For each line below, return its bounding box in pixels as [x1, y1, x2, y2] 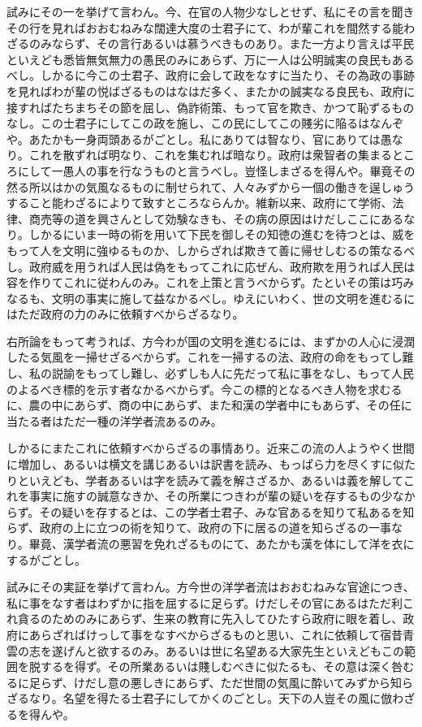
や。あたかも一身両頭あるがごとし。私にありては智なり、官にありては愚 [6, 130, 392, 147]
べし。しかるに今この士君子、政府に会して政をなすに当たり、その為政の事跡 [6, 67, 416, 84]
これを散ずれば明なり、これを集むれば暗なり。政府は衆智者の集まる [28, 146, 392, 163]
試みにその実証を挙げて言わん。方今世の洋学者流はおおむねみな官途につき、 [6, 578, 415, 595]
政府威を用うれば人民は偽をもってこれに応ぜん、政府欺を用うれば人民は [28, 257, 416, 275]
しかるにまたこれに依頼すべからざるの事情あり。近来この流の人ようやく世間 [6, 439, 415, 457]
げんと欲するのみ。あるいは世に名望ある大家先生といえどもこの [62, 642, 404, 659]
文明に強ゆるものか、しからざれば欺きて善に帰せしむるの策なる [62, 241, 404, 258]
